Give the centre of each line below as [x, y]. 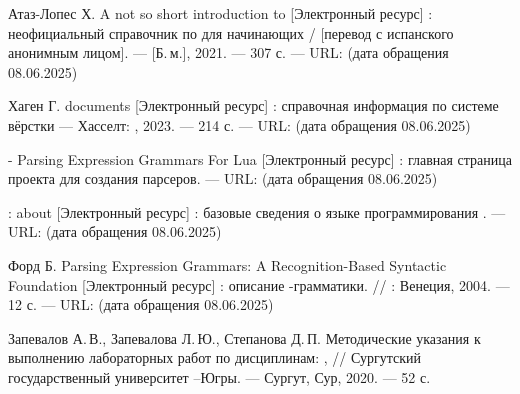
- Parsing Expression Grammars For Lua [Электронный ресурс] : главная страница [260, 158]
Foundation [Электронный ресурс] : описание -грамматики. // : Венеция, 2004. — [259, 284]
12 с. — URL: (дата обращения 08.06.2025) [141, 304]
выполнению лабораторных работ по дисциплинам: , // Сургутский [215, 357]
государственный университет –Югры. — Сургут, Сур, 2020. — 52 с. [219, 376]
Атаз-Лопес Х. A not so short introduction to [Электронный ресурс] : [220, 13]
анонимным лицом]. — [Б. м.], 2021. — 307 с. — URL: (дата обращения [228, 52]
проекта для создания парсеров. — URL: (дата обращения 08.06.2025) [223, 178]
